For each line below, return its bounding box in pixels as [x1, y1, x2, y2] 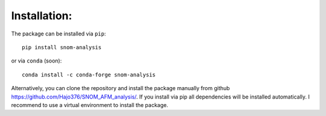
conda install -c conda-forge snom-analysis [22, 71, 156, 78]
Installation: [11, 9, 72, 22]
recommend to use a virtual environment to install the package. [11, 101, 168, 108]
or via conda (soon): [11, 57, 62, 64]
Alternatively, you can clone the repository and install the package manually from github [11, 85, 230, 92]
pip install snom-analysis [22, 44, 102, 50]
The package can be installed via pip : [11, 30, 106, 37]
